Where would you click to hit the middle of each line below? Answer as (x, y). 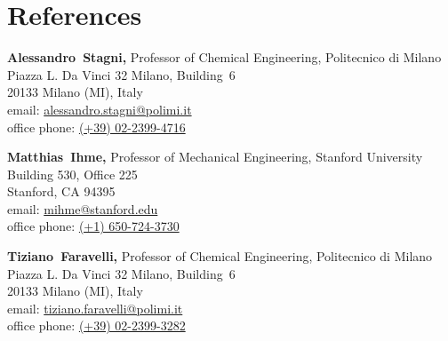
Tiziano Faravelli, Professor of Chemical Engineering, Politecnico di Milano (220, 256)
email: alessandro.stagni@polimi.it (100, 109)
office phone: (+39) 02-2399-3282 (96, 325)
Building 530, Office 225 (72, 174)
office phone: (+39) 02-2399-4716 (96, 127)
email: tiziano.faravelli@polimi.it (95, 308)
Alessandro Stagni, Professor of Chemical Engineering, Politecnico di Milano (224, 57)
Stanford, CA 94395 (61, 191)
